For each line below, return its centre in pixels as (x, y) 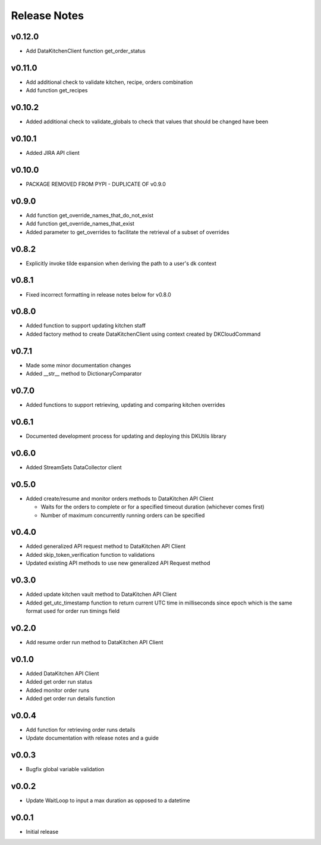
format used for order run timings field (73, 611)
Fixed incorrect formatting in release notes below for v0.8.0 (99, 294)
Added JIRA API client (53, 153)
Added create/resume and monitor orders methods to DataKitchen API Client (120, 498)
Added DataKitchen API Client (62, 673)
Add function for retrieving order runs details (81, 729)
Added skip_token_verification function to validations (90, 554)
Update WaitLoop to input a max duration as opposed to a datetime (108, 800)
